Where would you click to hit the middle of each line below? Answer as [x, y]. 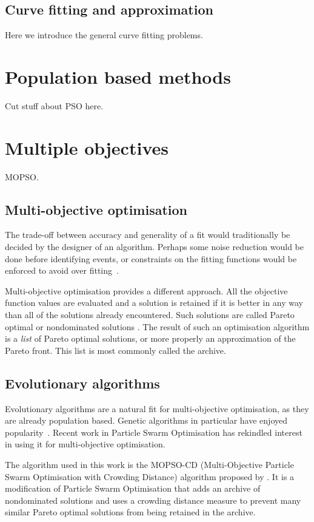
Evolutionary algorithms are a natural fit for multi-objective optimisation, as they [157, 408]
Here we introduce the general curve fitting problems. [104, 35]
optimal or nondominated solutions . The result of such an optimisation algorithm [157, 326]
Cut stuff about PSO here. [54, 105]
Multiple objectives [87, 147]
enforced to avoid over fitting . [62, 270]
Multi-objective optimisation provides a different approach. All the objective [146, 290]
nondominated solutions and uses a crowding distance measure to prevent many [153, 500]
